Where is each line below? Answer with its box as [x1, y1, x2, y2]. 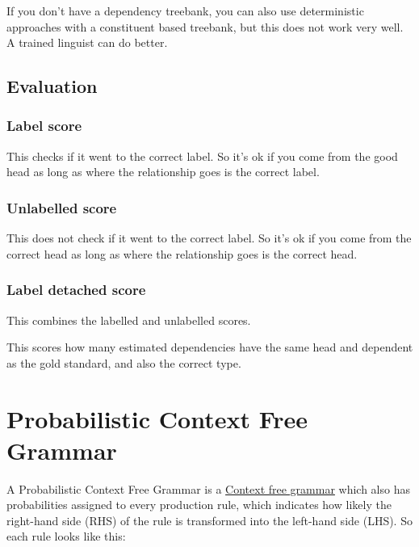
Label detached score [6, 280, 146, 300]
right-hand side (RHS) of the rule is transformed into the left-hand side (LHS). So [6, 511, 413, 528]
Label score [6, 116, 82, 136]
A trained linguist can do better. [6, 34, 168, 51]
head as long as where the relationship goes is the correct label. [6, 163, 320, 180]
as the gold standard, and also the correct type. [6, 354, 241, 371]
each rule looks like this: [6, 528, 126, 545]
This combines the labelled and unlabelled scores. [6, 311, 251, 328]
